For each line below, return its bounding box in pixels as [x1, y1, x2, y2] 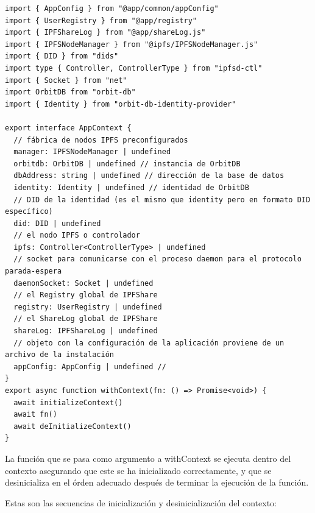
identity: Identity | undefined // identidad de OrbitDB [13, 183, 249, 192]
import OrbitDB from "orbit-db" [5, 88, 136, 97]
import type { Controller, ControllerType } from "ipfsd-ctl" [5, 63, 263, 73]
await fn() [13, 410, 57, 419]
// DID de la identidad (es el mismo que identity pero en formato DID [13, 195, 311, 204]
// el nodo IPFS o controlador [13, 231, 140, 240]
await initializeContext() [13, 398, 123, 407]
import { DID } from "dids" [5, 52, 119, 61]
